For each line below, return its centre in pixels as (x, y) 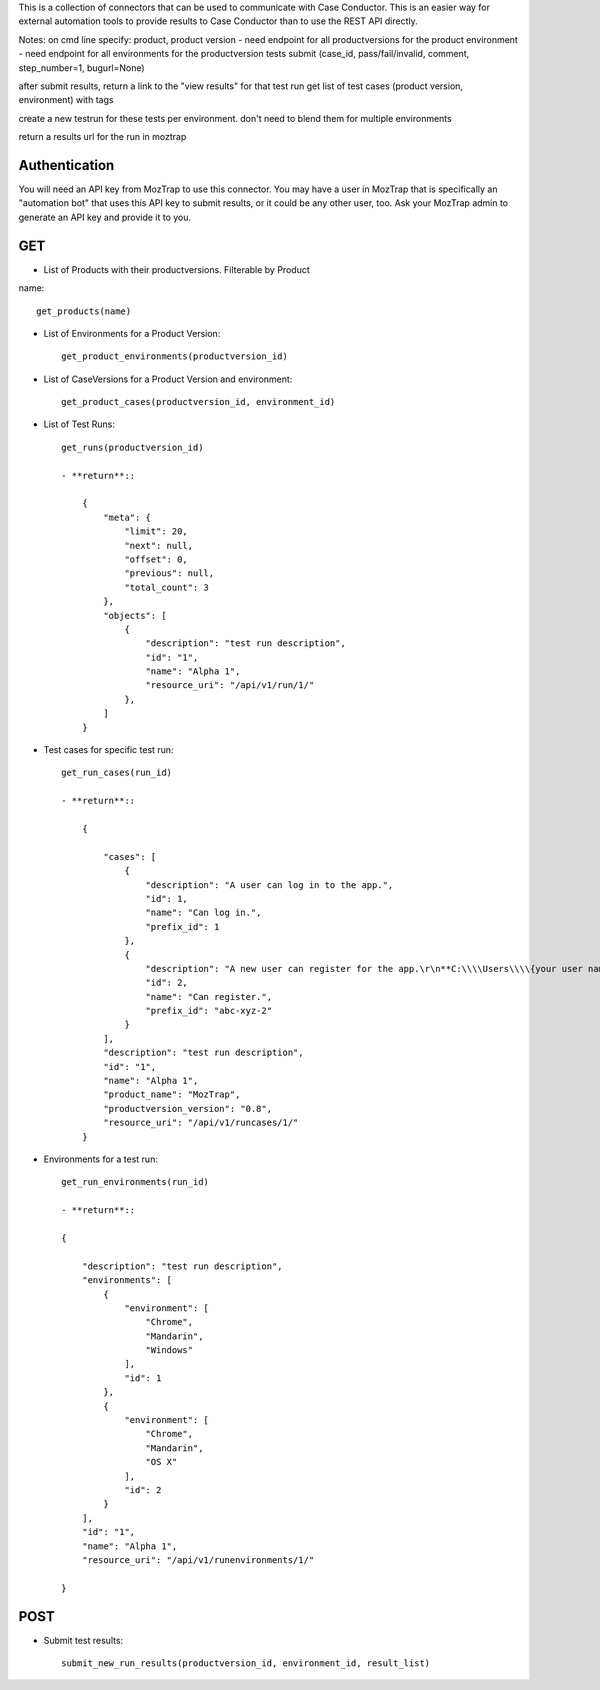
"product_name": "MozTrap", (172, 1094)
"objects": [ (135, 615)
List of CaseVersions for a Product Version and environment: (168, 379)
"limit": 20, (156, 531)
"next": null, (159, 545)
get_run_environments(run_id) (135, 1182)
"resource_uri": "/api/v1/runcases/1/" (201, 1123)
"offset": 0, (156, 559)
